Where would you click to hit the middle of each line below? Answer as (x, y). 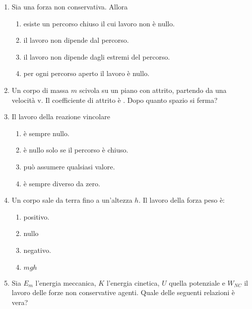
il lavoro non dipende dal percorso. (76, 40)
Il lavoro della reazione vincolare (61, 116)
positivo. (36, 216)
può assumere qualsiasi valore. (69, 166)
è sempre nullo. (46, 133)
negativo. (37, 250)
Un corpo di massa (40, 90)
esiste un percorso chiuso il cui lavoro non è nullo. (99, 23)
